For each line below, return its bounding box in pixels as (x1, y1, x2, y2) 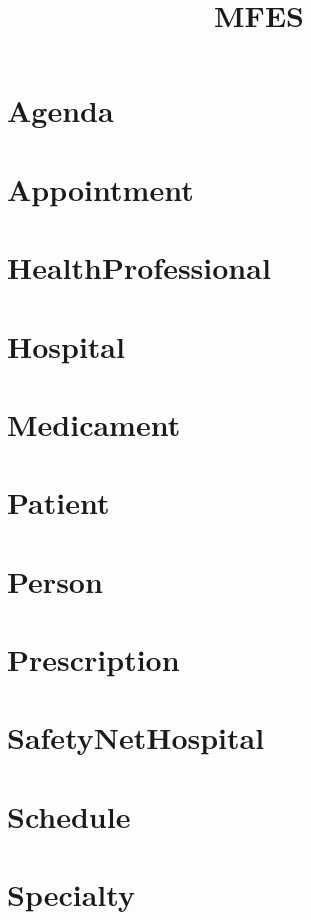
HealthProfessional (7, 247, 271, 288)
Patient (7, 482, 110, 523)
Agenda (7, 90, 114, 131)
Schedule (7, 795, 131, 836)
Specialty (7, 874, 135, 915)
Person (7, 560, 103, 601)
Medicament (7, 403, 181, 444)
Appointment (7, 168, 194, 209)
